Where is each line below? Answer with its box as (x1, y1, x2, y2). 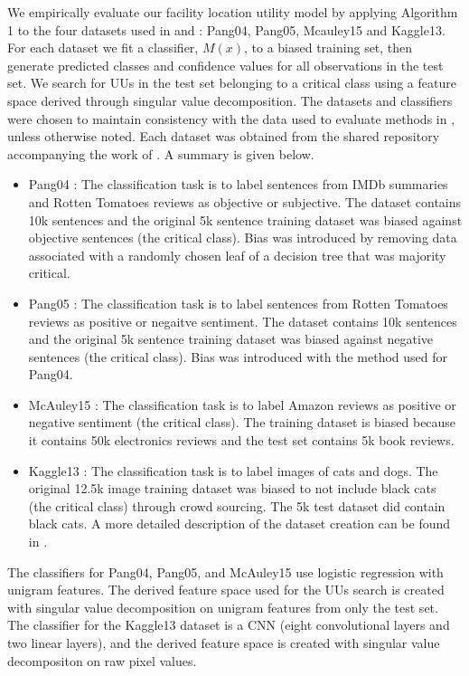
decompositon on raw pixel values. (7, 651, 197, 670)
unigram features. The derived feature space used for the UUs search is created (7, 580, 445, 599)
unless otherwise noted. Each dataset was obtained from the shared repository (7, 127, 440, 146)
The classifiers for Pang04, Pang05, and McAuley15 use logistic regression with (7, 562, 444, 581)
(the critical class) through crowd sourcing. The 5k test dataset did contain (28, 496, 446, 515)
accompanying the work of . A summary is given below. (7, 144, 314, 163)
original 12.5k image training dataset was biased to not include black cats (28, 479, 436, 498)
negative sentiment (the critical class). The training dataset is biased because (28, 413, 456, 432)
